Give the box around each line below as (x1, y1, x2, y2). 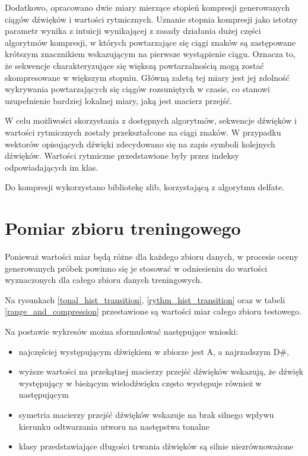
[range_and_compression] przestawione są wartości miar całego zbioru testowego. (5, 305, 302, 317)
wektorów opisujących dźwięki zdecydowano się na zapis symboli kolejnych (5, 137, 275, 150)
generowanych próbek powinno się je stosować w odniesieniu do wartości (5, 262, 268, 274)
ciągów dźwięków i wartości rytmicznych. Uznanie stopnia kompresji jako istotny (5, 12, 298, 25)
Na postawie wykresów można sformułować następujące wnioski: (5, 325, 239, 337)
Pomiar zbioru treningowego (5, 216, 241, 240)
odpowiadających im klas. (5, 161, 99, 173)
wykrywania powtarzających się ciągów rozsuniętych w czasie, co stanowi (5, 83, 270, 95)
